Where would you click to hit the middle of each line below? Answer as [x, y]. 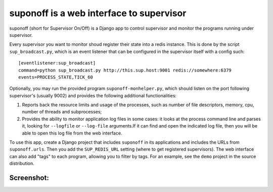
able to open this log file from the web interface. [72, 133]
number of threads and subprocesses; [62, 112]
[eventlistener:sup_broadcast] [57, 63]
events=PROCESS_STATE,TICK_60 [56, 77]
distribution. [22, 163]
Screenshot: [29, 178]
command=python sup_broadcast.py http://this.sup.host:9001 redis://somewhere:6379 [125, 70]
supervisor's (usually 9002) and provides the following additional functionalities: [93, 95]
